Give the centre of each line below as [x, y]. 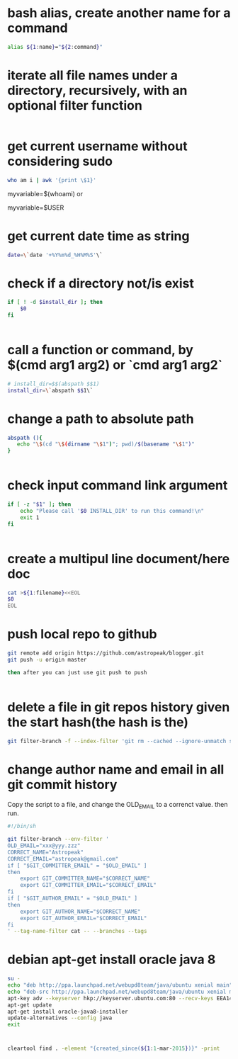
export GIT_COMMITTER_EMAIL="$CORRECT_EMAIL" [89, 885]
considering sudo [60, 161]
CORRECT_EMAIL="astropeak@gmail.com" [63, 859]
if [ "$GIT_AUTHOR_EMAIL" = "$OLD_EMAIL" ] [73, 899]
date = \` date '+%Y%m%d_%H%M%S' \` [55, 255]
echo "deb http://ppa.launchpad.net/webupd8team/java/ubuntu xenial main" [120, 985]
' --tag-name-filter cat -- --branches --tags [77, 931]
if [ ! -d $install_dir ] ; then [55, 302]
